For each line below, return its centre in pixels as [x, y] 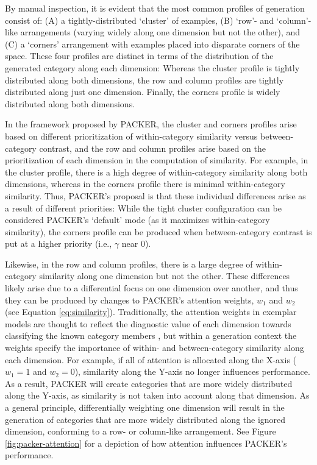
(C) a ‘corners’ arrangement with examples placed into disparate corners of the [152, 44]
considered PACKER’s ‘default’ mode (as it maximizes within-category [137, 220]
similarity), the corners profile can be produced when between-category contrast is [158, 231]
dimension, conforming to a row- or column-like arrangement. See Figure [141, 431]
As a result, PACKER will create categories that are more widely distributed [149, 383]
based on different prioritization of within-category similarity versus [131, 136]
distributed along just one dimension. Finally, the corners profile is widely [143, 92]
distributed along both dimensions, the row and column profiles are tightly [144, 80]
